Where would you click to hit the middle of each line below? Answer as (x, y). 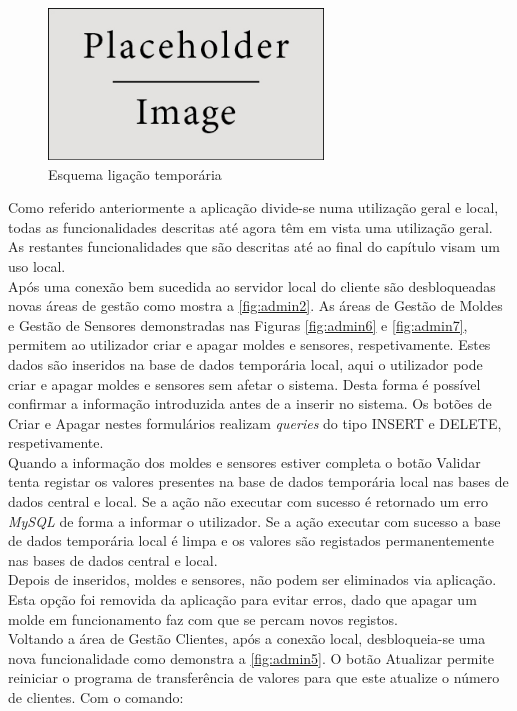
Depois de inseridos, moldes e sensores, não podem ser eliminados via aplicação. (252, 579)
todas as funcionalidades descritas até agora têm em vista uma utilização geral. (250, 226)
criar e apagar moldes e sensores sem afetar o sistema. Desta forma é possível (244, 383)
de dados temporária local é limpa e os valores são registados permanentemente (251, 540)
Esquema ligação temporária (135, 173)
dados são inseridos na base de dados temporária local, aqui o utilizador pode (245, 363)
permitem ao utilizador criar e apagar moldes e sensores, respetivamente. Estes (249, 344)
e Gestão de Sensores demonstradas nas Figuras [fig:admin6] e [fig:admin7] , (238, 324)
